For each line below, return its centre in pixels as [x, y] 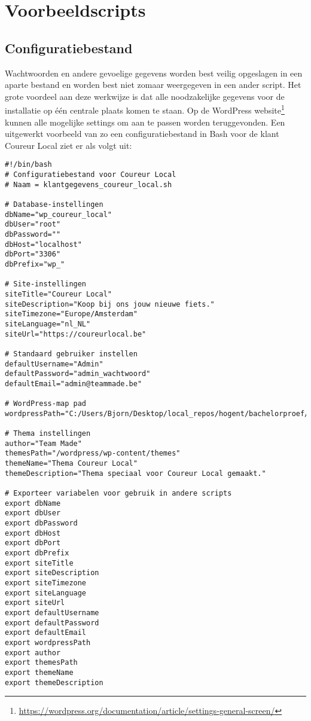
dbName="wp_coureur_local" [58, 214]
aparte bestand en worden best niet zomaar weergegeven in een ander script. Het [153, 85]
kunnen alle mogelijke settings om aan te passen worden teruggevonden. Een [145, 122]
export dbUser [33, 513]
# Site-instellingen [46, 284]
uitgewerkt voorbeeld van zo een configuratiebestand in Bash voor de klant [142, 134]
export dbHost [33, 533]
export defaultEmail [46, 633]
